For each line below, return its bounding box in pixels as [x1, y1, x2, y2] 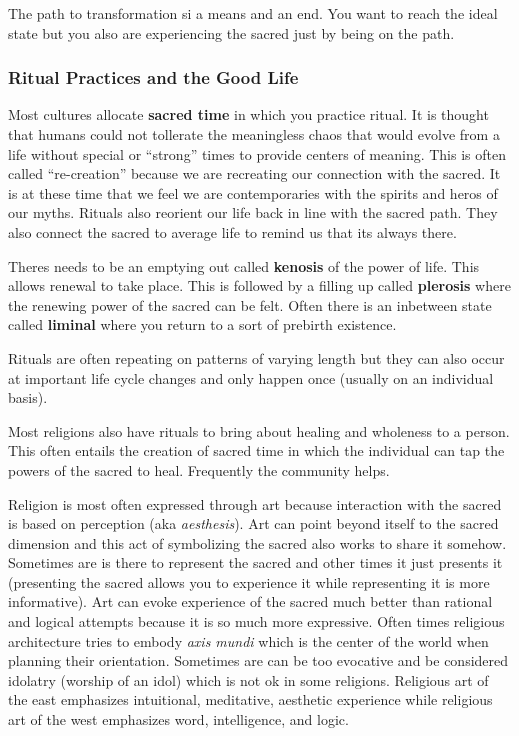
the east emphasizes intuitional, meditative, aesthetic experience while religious [8, 689, 493, 710]
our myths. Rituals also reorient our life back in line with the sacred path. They [8, 202, 498, 223]
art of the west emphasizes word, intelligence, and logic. [8, 709, 349, 730]
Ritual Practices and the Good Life [8, 65, 299, 90]
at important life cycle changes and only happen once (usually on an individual [8, 367, 494, 388]
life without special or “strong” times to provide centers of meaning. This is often [8, 143, 506, 164]
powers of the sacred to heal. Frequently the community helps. [8, 459, 390, 480]
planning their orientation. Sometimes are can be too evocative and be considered [8, 650, 509, 671]
